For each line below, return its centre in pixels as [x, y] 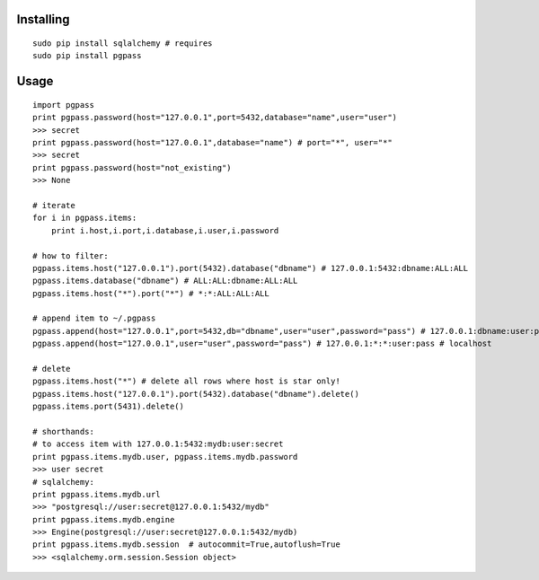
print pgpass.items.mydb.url [97, 494]
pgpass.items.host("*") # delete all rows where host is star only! [186, 381]
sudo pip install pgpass [87, 56]
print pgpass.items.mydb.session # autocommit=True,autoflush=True [186, 545]
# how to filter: [71, 255]
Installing [44, 19]
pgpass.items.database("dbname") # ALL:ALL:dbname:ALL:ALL [165, 281]
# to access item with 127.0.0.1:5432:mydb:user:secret [158, 444]
